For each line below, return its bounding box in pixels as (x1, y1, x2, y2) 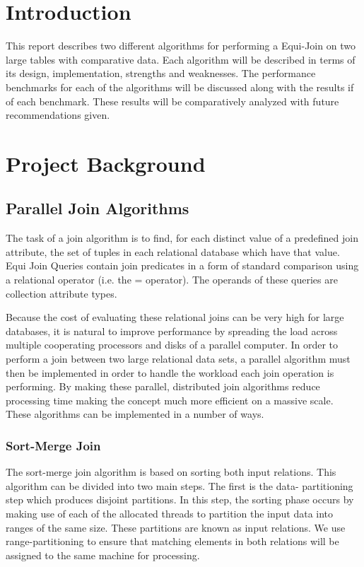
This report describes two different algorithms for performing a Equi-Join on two (6, 38, 356, 53)
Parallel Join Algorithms (6, 197, 189, 219)
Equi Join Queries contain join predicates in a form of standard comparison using (6, 258, 359, 273)
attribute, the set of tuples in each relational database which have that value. (6, 244, 340, 259)
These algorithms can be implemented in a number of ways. (6, 407, 264, 421)
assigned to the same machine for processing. (6, 547, 200, 562)
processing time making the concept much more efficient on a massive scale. (6, 392, 334, 407)
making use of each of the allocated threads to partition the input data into (6, 505, 334, 520)
